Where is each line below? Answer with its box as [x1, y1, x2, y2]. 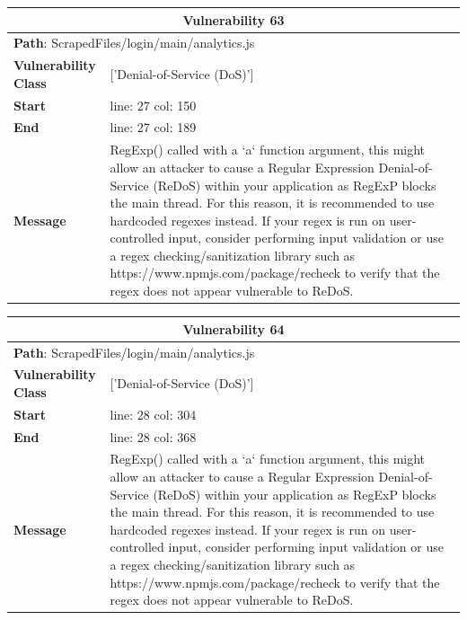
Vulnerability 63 [182, 10, 285, 29]
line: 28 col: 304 [110, 404, 197, 423]
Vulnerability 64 [182, 319, 285, 338]
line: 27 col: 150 [110, 95, 197, 114]
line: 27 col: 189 [110, 118, 197, 137]
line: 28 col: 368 [110, 427, 197, 446]
